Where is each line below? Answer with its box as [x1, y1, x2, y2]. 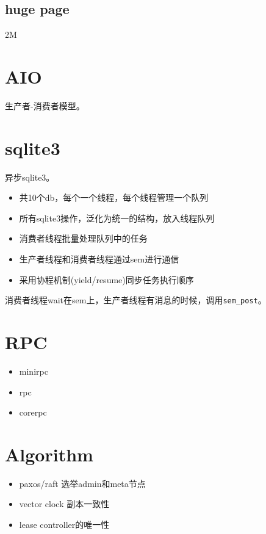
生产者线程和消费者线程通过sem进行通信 [19, 253, 179, 265]
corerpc [19, 406, 47, 419]
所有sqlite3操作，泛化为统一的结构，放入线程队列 [19, 211, 215, 224]
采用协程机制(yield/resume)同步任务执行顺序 [19, 273, 194, 286]
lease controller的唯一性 [19, 518, 110, 531]
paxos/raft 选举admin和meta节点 [19, 477, 146, 489]
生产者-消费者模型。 [5, 99, 85, 112]
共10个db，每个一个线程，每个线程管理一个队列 [19, 191, 209, 204]
